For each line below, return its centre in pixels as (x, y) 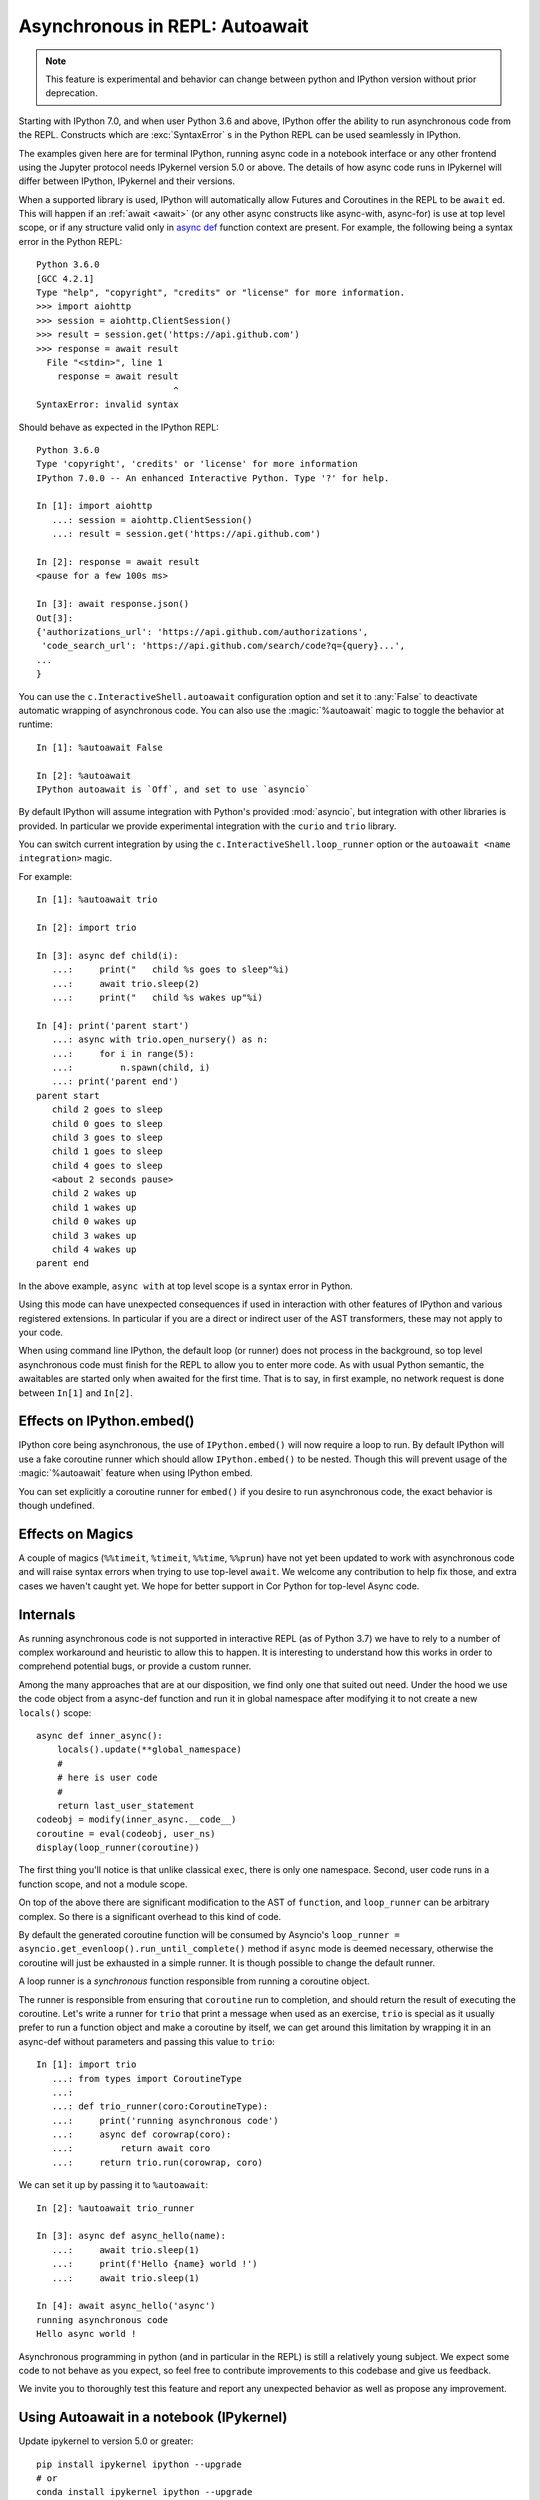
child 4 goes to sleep (107, 1165)
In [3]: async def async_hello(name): (131, 2236)
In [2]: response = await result (118, 562)
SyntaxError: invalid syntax (107, 404)
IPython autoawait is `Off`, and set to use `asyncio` (173, 789)
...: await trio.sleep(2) (125, 983)
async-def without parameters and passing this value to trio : (146, 2041)
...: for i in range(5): (123, 1053)
